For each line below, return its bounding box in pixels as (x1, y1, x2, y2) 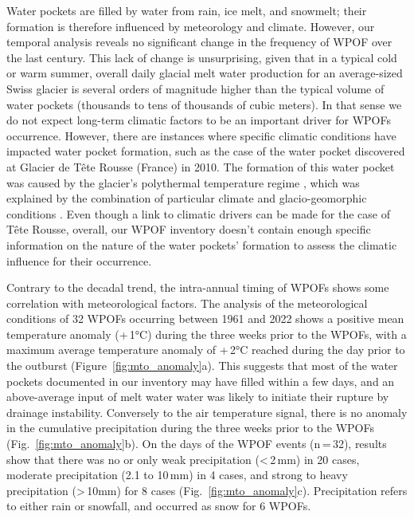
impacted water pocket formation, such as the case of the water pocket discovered (6, 143, 405, 159)
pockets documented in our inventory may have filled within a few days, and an (6, 372, 395, 389)
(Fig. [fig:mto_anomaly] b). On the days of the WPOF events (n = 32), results (6, 435, 387, 452)
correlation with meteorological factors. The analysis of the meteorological (6, 294, 368, 311)
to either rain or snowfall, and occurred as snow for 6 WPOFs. (6, 497, 311, 514)
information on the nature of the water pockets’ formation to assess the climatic (6, 236, 397, 253)
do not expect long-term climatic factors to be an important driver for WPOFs (6, 112, 392, 128)
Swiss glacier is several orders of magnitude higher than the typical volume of (6, 80, 385, 96)
